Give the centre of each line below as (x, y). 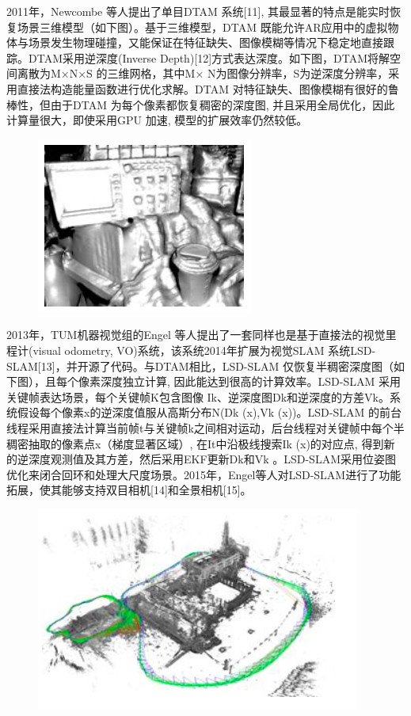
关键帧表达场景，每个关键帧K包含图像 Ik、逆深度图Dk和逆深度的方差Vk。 (198, 396)
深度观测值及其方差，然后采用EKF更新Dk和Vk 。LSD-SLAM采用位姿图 (212, 459)
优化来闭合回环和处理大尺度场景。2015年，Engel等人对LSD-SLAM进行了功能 (204, 474)
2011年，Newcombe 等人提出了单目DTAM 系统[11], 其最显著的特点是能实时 (198, 11)
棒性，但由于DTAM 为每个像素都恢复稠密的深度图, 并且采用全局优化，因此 (201, 104)
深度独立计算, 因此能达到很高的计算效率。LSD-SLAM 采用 (250, 381)
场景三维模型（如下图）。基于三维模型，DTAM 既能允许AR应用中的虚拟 (202, 27)
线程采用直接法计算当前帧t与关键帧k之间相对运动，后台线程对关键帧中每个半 (205, 427)
